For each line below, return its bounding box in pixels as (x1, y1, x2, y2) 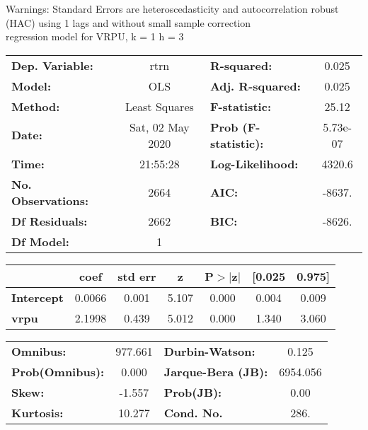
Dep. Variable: (11, 57, 93, 74)
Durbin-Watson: (163, 342, 255, 359)
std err (117, 267, 156, 284)
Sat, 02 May (129, 118, 190, 135)
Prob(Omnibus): (11, 363, 105, 380)
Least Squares (125, 98, 194, 115)
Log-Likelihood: (209, 155, 299, 172)
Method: (11, 98, 60, 115)
